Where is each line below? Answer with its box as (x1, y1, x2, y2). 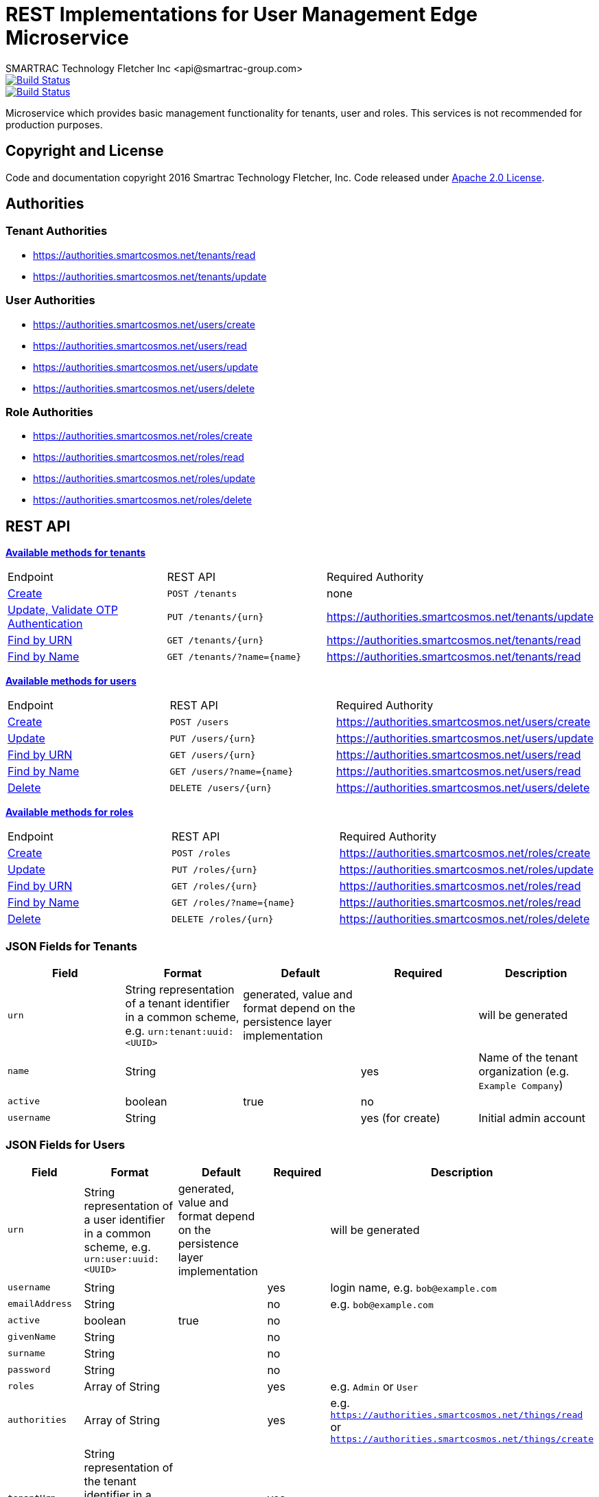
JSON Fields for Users (5, 1138, 126, 1152)
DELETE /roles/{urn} (171, 913, 274, 924)
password (8, 1364, 51, 1375)
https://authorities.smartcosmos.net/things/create (330, 1433, 594, 1444)
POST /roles (171, 847, 231, 858)
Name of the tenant (478, 1050, 578, 1064)
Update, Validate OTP (8, 603, 118, 617)
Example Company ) (478, 1077, 563, 1092)
